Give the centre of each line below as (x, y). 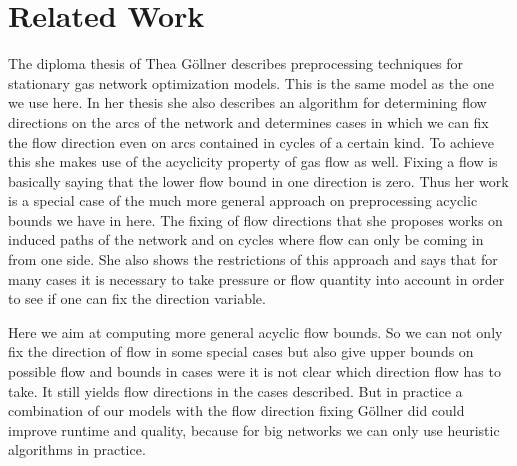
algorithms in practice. (77, 449)
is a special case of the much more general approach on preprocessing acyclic (243, 200)
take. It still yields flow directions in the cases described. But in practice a (235, 390)
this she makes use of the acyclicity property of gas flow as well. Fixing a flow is (253, 161)
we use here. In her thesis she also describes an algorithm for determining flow (247, 102)
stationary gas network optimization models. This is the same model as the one (251, 82)
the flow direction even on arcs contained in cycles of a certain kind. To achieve (251, 141)
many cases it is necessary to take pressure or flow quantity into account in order (256, 278)
